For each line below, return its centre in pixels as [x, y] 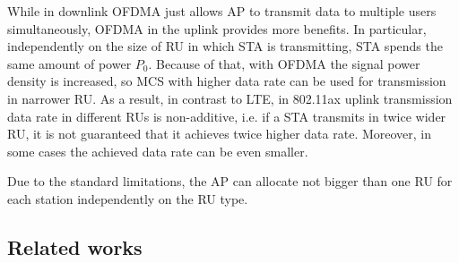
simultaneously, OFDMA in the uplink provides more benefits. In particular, [217, 28]
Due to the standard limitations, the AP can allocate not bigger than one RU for [230, 181]
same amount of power [69, 63]
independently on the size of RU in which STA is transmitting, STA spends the [225, 46]
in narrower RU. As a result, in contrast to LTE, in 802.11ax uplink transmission [230, 98]
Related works [75, 246]
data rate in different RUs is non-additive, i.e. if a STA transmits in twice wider [227, 116]
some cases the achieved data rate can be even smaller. [158, 151]
